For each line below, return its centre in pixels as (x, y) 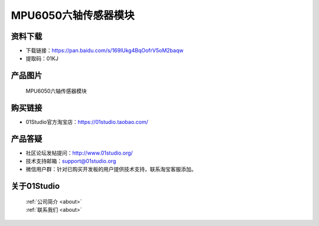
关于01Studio (35, 186)
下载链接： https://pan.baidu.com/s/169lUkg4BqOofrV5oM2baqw (105, 51)
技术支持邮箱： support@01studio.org (71, 161)
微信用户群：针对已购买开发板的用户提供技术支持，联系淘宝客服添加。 (111, 169)
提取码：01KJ (42, 58)
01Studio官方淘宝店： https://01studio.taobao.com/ (87, 122)
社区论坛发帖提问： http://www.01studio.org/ (79, 153)
